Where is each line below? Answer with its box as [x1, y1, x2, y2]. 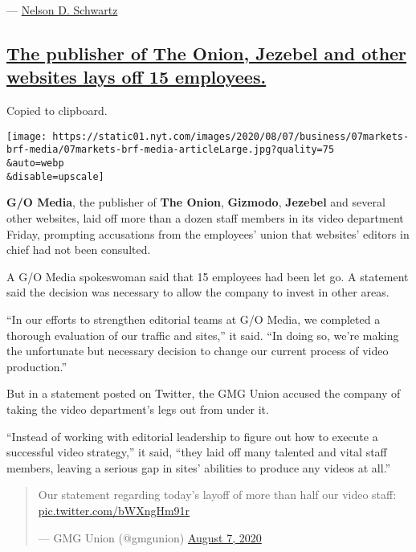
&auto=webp [6, 157, 64, 170]
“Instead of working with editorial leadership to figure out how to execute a [6, 427, 378, 444]
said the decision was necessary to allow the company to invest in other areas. [6, 284, 389, 301]
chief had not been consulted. [6, 241, 151, 258]
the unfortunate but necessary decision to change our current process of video [6, 342, 389, 359]
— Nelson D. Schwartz [6, 2, 118, 18]
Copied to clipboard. [6, 102, 108, 119]
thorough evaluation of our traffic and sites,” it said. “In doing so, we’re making [6, 326, 399, 343]
